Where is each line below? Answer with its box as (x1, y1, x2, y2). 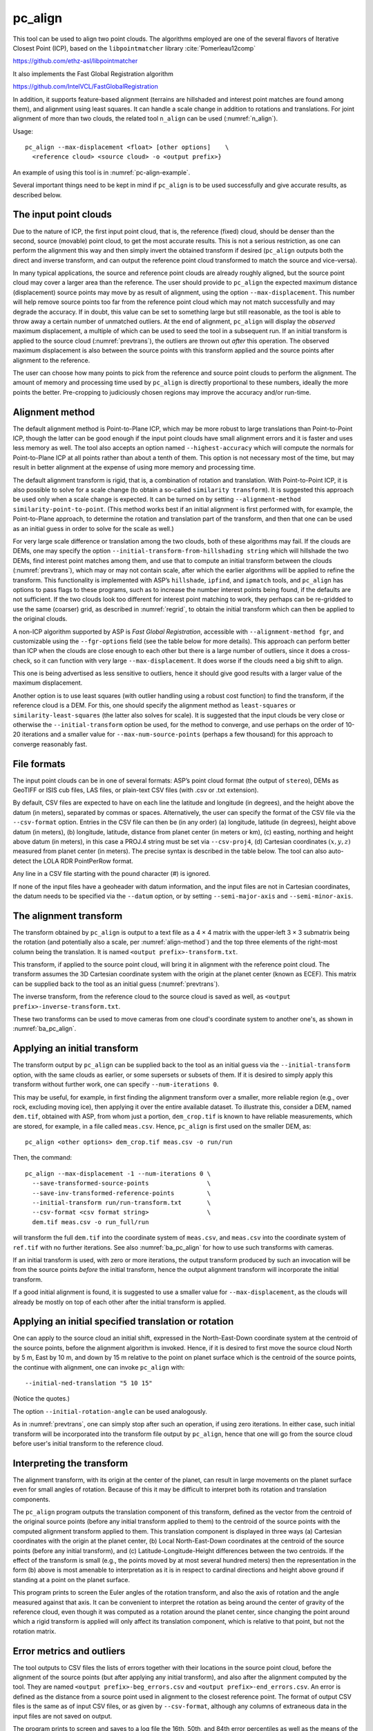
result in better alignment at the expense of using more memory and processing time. (12, 463, 256, 472)
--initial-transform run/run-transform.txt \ (32, 1199, 211, 1207)
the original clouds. (12, 615, 68, 623)
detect (12, 856, 31, 865)
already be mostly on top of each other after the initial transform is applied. (12, 1298, 226, 1306)
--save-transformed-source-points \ (32, 1179, 211, 1187)
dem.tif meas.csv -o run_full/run (32, 1218, 149, 1226)
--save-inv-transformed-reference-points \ (32, 1189, 211, 1197)
